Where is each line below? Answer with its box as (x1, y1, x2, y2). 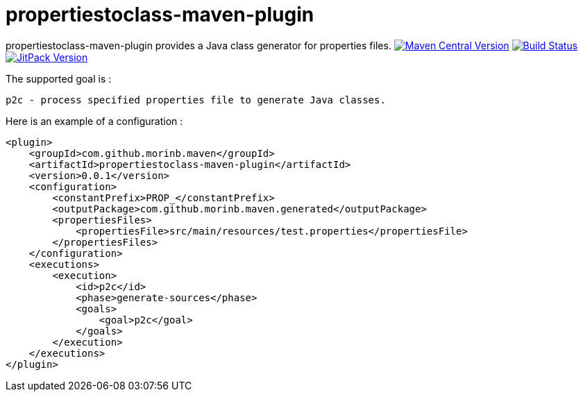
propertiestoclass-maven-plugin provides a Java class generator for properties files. (6, 39, 391, 51)
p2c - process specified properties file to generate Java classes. (6, 94, 386, 105)
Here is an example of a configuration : (6, 115, 183, 127)
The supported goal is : (6, 72, 112, 85)
